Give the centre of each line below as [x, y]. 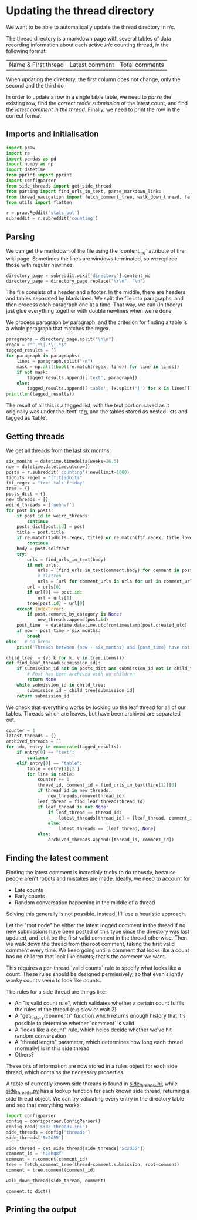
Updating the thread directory [80, 11]
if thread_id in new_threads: [74, 791]
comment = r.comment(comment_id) [47, 1159]
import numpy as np [30, 164]
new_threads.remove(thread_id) [86, 796]
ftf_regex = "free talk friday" [45, 483]
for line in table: [51, 774]
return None [42, 680]
